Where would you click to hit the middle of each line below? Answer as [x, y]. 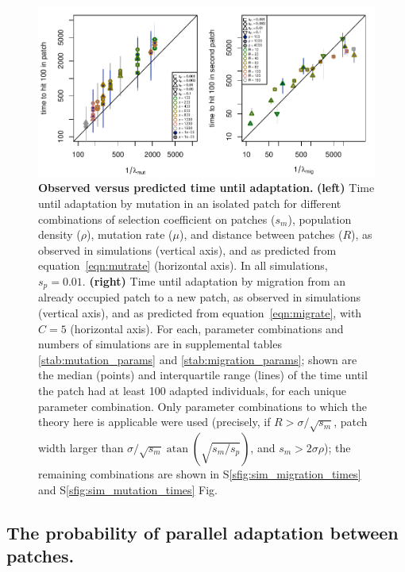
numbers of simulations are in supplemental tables [160, 344]
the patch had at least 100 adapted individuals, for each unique [192, 390]
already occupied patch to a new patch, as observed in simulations [199, 297]
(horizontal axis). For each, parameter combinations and [207, 328]
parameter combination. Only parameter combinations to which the [203, 406]
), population [320, 219]
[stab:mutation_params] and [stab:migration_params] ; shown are [198, 359]
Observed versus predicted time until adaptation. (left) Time [206, 188]
